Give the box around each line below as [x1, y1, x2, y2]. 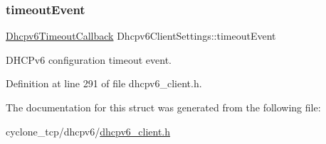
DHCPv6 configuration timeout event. [6, 52, 172, 67]
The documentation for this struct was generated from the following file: [6, 100, 321, 114]
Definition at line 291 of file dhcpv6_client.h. [6, 76, 202, 91]
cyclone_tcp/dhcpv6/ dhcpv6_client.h [6, 123, 171, 138]
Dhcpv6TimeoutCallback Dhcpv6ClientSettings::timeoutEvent [6, 28, 276, 43]
